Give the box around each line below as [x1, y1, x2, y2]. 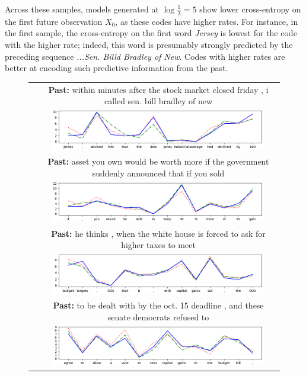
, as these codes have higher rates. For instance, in [115, 15, 298, 27]
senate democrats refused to [107, 310, 209, 323]
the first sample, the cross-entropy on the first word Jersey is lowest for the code [5, 27, 297, 39]
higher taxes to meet [121, 239, 196, 251]
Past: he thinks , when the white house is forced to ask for [51, 227, 266, 239]
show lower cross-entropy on [199, 3, 301, 15]
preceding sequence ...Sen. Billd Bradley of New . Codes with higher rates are [5, 50, 285, 62]
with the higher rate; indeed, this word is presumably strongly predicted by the [5, 38, 293, 51]
